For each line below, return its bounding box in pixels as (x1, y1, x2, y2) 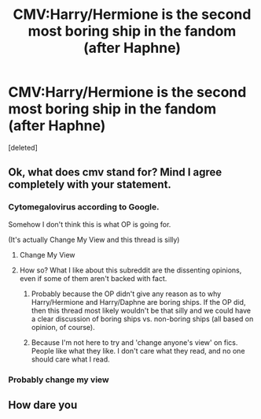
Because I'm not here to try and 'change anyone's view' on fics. (31, 337, 238, 347)
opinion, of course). (31, 322, 96, 332)
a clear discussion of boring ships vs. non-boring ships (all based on (31, 313, 254, 324)
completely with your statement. (8, 178, 171, 191)
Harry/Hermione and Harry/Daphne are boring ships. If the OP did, (31, 297, 246, 306)
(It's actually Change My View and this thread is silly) (8, 235, 180, 244)
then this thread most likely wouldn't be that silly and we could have (31, 306, 252, 315)
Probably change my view (8, 374, 109, 385)
